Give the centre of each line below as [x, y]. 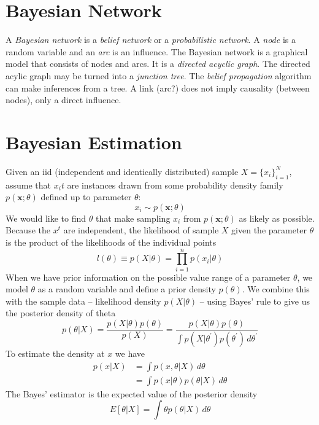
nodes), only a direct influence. [63, 100]
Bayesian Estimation [94, 142]
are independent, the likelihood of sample [141, 230]
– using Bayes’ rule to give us [255, 301]
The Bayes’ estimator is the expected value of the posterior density [132, 393]
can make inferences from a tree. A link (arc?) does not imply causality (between [158, 88]
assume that [29, 185]
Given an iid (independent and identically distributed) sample [122, 171]
